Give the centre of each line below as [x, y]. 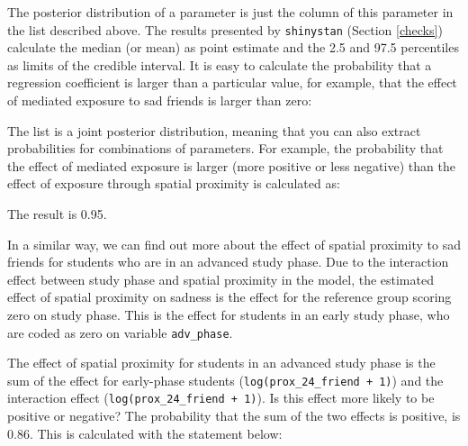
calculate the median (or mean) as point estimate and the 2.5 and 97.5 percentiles [233, 47]
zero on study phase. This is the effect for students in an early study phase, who [229, 314]
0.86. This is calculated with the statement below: [145, 433]
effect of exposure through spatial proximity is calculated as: [174, 183]
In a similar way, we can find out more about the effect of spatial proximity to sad [234, 244]
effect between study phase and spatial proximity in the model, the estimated [220, 279]
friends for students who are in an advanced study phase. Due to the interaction [228, 262]
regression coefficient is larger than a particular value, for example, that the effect [232, 82]
